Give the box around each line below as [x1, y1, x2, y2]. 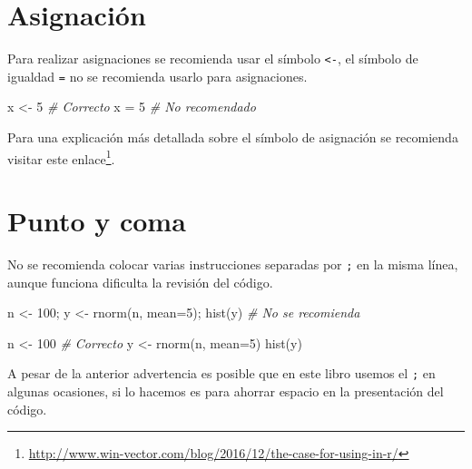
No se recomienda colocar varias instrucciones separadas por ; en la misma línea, [7, 255, 458, 273]
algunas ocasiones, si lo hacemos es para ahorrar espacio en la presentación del [7, 382, 444, 401]
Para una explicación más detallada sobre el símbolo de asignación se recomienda [7, 128, 458, 147]
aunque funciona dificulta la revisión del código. [7, 272, 273, 291]
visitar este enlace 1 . [7, 146, 115, 168]
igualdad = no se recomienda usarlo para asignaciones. [7, 66, 308, 85]
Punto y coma [7, 202, 186, 239]
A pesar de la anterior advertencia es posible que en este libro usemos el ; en [7, 364, 436, 383]
